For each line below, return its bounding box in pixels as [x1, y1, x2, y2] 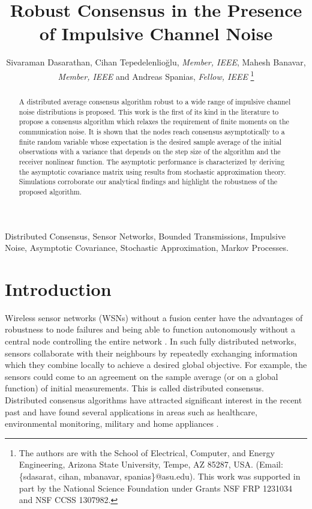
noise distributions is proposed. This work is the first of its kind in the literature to [19, 106, 279, 116]
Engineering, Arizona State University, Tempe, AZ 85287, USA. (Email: [19, 458, 283, 471]
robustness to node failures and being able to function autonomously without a [5, 323, 295, 336]
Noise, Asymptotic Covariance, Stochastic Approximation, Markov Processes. [5, 241, 289, 254]
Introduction [5, 276, 112, 301]
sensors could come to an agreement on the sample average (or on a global [5, 370, 278, 382]
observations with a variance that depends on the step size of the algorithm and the [19, 146, 281, 157]
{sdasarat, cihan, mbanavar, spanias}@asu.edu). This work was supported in [19, 469, 301, 482]
